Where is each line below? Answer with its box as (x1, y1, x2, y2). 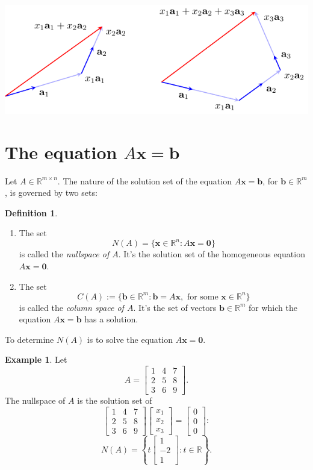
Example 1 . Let (5, 353, 67, 366)
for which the (249, 301, 297, 313)
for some (187, 292, 218, 301)
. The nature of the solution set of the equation (57, 174, 232, 187)
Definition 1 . (5, 206, 58, 219)
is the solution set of (77, 394, 152, 407)
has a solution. (84, 313, 138, 325)
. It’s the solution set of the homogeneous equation (118, 248, 305, 260)
